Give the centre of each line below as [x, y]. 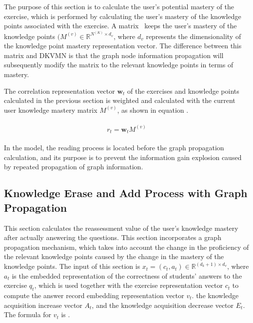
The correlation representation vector [59, 91]
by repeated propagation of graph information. [74, 167]
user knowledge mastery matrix [51, 110]
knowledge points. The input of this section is [72, 266]
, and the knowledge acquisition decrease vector [163, 305]
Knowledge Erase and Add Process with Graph [126, 193]
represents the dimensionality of [194, 36]
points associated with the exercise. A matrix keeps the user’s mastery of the [120, 26]
